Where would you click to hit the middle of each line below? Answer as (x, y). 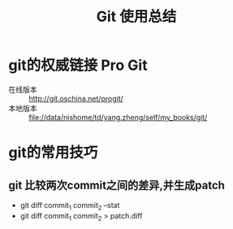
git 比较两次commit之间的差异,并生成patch (117, 185)
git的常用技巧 (53, 153)
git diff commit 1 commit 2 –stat (70, 206)
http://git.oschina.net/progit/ (76, 98)
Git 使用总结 (136, 17)
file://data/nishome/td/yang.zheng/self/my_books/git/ (118, 117)
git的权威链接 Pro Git (78, 65)
